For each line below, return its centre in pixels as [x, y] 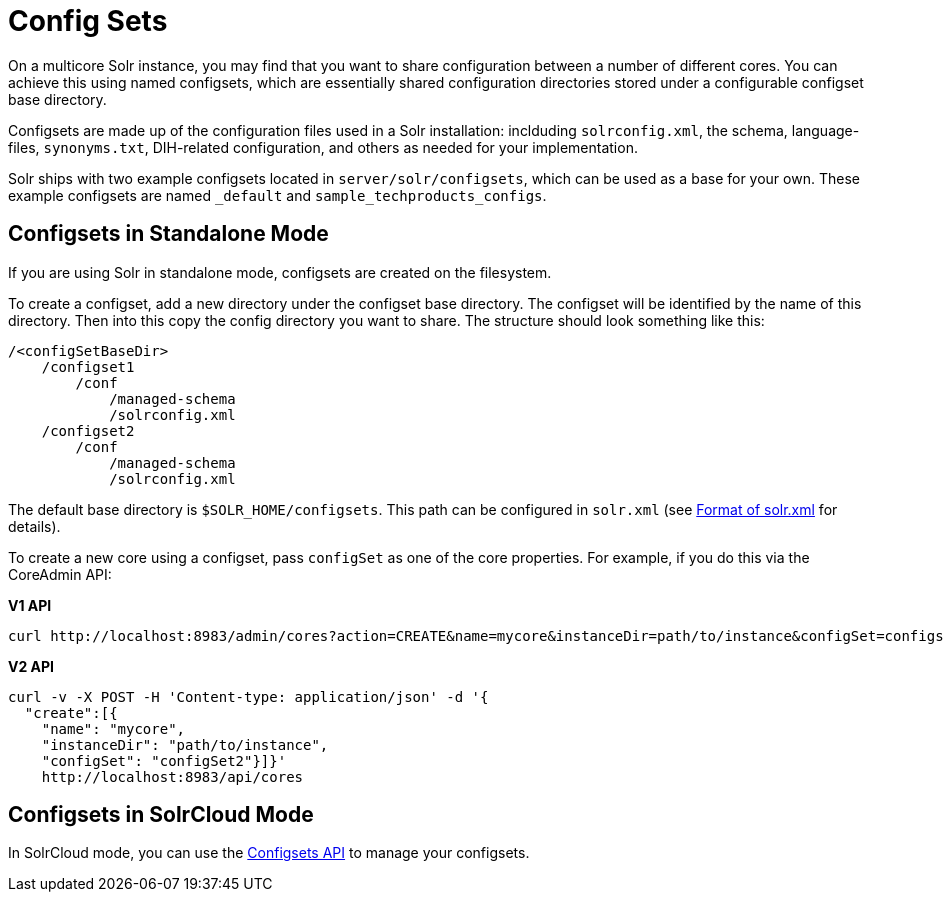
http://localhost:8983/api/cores [172, 776]
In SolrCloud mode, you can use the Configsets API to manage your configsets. [269, 853]
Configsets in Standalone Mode [168, 234]
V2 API [31, 666]
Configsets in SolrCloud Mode [161, 815]
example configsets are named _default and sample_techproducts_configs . [277, 195]
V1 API [30, 605]
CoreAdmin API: [60, 574]
